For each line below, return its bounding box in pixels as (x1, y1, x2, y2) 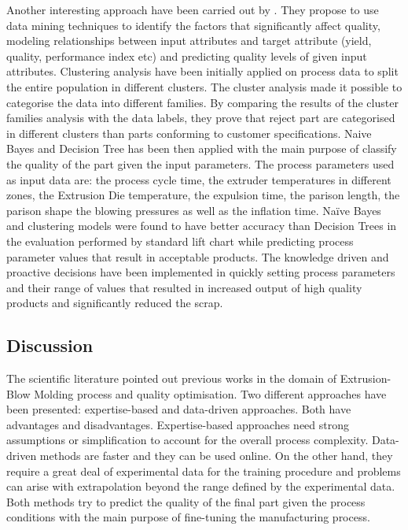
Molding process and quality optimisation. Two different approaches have (34, 385, 387, 402)
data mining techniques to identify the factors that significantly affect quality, (6, 17, 380, 33)
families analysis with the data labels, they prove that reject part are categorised (6, 109, 395, 126)
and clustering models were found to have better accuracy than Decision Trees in (6, 217, 397, 234)
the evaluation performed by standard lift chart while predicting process (6, 232, 354, 249)
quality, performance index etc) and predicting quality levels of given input (6, 47, 367, 64)
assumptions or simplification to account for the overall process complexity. (6, 432, 369, 448)
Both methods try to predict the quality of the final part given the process (6, 493, 366, 510)
